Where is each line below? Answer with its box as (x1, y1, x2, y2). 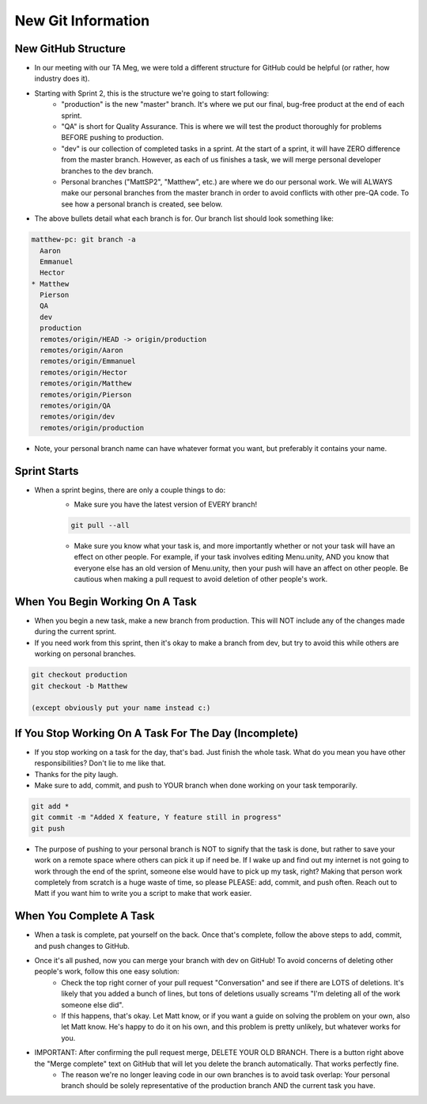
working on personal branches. (34, 649, 136, 658)
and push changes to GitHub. (34, 941, 130, 950)
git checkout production (31, 670, 128, 680)
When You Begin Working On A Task (14, 595, 197, 609)
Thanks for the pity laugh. (34, 769, 119, 779)
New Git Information (14, 12, 150, 29)
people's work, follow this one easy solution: (34, 966, 179, 977)
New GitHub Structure (14, 42, 126, 55)
